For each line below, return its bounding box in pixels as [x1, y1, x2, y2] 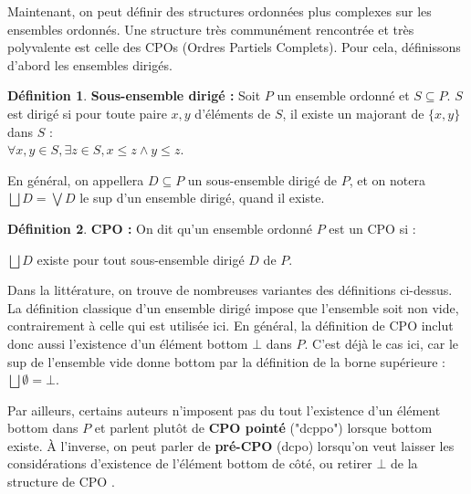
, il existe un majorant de [282, 103, 424, 122]
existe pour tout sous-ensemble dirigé [37, 249, 245, 268]
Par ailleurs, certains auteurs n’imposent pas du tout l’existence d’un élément [7, 400, 441, 419]
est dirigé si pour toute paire [7, 103, 167, 122]
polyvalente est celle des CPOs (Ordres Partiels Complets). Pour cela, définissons [7, 37, 461, 57]
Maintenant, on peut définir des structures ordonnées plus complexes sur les [7, 2, 432, 20]
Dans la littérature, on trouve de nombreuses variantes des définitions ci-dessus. [7, 280, 453, 300]
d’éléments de [194, 103, 271, 122]
